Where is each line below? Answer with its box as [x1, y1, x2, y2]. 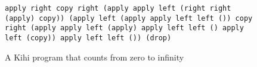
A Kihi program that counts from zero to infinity [5, 50, 184, 63]
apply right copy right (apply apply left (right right [5, 4, 231, 12]
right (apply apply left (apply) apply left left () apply [5, 24, 244, 33]
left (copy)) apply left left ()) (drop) [5, 33, 172, 42]
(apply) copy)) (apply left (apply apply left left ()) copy [5, 14, 253, 23]
